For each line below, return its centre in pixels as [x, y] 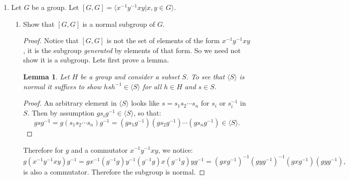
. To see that [205, 76]
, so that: [147, 113]
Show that [39, 24]
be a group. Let [55, 7]
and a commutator [99, 150]
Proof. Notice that [51, 40]
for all [152, 86]
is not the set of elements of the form [163, 40]
